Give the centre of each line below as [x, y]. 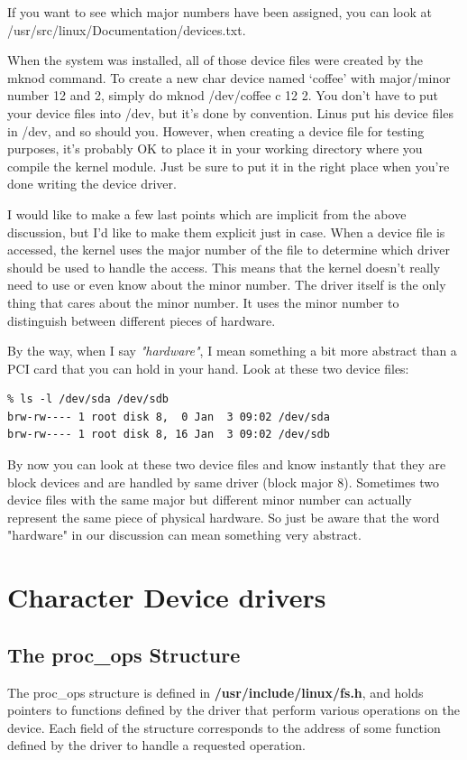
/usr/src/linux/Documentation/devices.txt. [127, 29]
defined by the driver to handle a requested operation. [156, 745]
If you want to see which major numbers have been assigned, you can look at [220, 12]
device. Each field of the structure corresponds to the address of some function [224, 727]
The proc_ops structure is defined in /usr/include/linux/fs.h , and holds [215, 692]
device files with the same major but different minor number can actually [210, 500]
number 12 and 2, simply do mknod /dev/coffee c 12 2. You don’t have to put [223, 95]
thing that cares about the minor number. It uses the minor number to [203, 302]
